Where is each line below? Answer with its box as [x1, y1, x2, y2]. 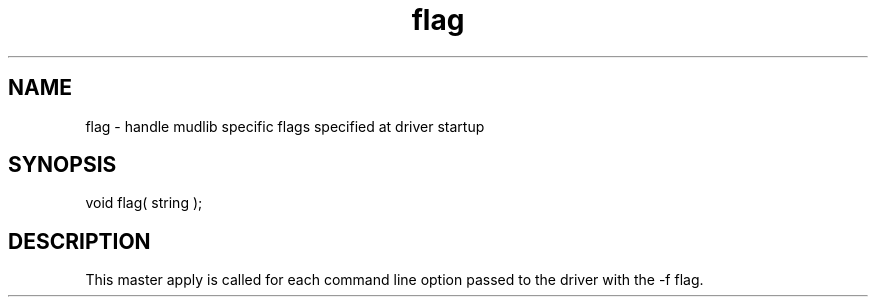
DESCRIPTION [8, 228, 151, 254]
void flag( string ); [85, 194, 203, 212]
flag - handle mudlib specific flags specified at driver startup [85, 117, 485, 135]
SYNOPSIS [8, 152, 117, 178]
